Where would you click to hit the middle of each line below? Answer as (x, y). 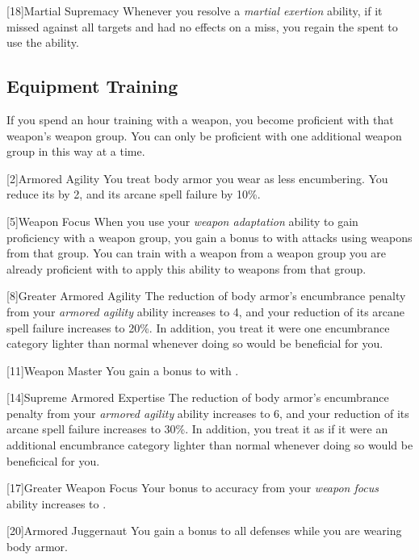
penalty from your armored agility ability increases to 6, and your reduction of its (208, 413)
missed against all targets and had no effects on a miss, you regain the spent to (202, 26)
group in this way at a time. (76, 151)
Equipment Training (92, 86)
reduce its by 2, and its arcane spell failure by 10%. (134, 194)
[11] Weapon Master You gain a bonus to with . (123, 370)
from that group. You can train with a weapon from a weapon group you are (197, 253)
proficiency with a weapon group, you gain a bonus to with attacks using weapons (209, 237)
